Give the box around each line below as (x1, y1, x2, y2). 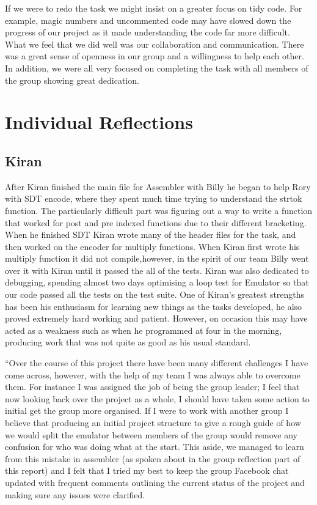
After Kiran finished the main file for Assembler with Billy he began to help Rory (5, 180, 311, 193)
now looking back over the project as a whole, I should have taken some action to (5, 392, 310, 405)
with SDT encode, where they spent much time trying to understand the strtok (5, 192, 302, 205)
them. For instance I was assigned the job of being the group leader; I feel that (5, 380, 300, 393)
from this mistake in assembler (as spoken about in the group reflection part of (5, 452, 301, 465)
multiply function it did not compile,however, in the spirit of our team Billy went (5, 252, 309, 265)
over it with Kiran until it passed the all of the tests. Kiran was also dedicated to (5, 264, 309, 276)
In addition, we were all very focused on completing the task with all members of (5, 61, 308, 74)
